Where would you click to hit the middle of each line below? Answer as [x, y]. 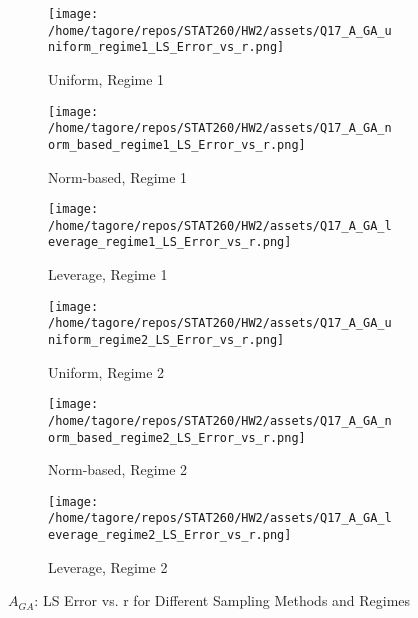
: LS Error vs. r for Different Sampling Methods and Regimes [222, 600]
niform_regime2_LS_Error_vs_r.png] [166, 340]
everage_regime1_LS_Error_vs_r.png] [170, 242]
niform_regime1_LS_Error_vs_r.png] [166, 47]
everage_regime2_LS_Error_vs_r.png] [170, 535]
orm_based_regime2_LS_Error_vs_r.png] [177, 437]
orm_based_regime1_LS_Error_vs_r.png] [177, 144]
